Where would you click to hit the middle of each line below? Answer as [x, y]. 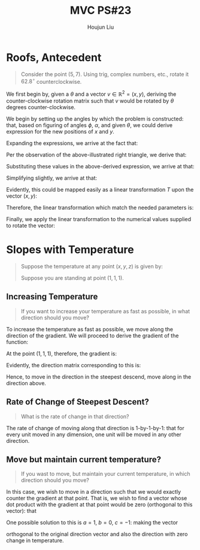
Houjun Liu [101, 27]
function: [17, 342]
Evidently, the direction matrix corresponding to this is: [74, 365]
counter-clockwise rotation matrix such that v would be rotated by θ [90, 101]
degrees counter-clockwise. [41, 107]
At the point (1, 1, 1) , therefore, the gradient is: [61, 353]
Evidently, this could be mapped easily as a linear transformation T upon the [100, 190]
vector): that [22, 511]
